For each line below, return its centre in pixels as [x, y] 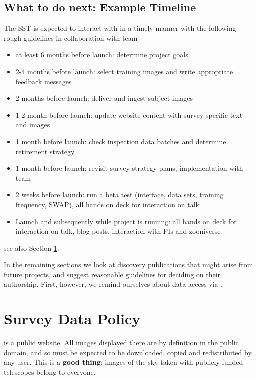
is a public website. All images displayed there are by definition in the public [121, 342]
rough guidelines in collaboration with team [71, 38]
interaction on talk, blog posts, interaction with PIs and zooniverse [118, 231]
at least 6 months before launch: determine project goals [102, 55]
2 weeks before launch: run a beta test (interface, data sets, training [120, 194]
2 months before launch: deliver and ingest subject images [104, 98]
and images [33, 125]
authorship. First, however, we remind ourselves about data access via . [113, 284]
